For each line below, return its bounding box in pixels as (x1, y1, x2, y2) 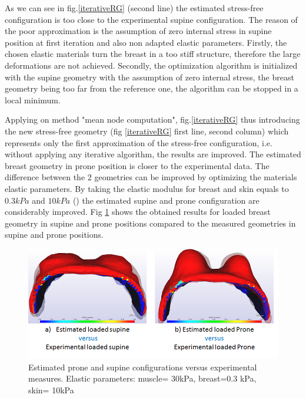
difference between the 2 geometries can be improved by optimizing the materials (5, 171, 297, 183)
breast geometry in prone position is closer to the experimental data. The (5, 159, 270, 171)
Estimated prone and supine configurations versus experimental (28, 360, 257, 373)
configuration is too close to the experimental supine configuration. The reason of (5, 13, 298, 25)
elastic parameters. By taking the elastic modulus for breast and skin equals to (5, 182, 289, 194)
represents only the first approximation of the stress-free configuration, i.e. (5, 136, 272, 149)
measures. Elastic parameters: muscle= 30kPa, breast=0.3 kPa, (28, 372, 257, 384)
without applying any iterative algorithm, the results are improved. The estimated (5, 148, 301, 160)
